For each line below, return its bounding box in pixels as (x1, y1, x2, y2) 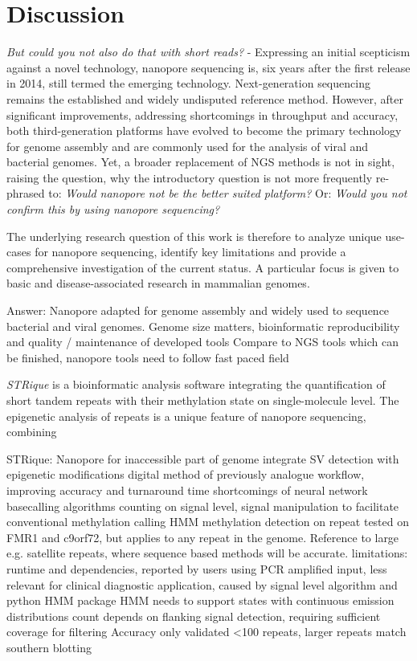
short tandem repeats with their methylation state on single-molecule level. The (6, 392, 399, 408)
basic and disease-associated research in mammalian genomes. (6, 275, 310, 292)
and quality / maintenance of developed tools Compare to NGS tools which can (6, 333, 399, 350)
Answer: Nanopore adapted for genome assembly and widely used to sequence (6, 302, 390, 319)
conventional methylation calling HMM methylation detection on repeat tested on (6, 513, 410, 530)
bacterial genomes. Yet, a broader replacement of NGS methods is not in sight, (6, 153, 395, 170)
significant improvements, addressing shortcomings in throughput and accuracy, (6, 106, 399, 123)
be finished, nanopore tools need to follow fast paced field (6, 349, 289, 365)
